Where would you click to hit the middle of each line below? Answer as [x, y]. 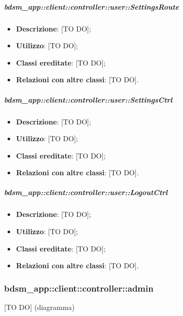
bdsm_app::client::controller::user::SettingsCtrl [88, 99]
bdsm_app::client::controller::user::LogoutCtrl [86, 192]
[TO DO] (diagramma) [40, 307]
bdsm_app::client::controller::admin [79, 288]
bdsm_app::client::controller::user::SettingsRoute [92, 6]
